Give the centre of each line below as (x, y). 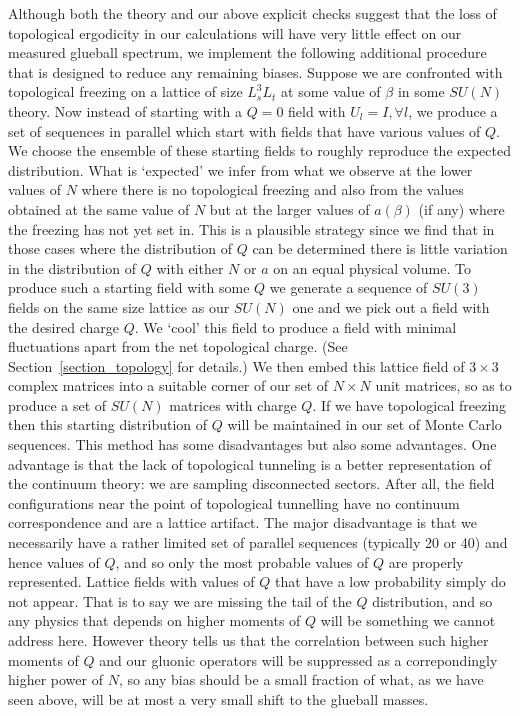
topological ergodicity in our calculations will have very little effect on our (235, 32)
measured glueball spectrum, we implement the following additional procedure (247, 52)
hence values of (54, 561)
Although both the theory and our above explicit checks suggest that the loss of (252, 13)
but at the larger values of (289, 208)
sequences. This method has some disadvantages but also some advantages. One (252, 444)
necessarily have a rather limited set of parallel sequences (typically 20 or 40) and (258, 542)
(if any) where (461, 208)
